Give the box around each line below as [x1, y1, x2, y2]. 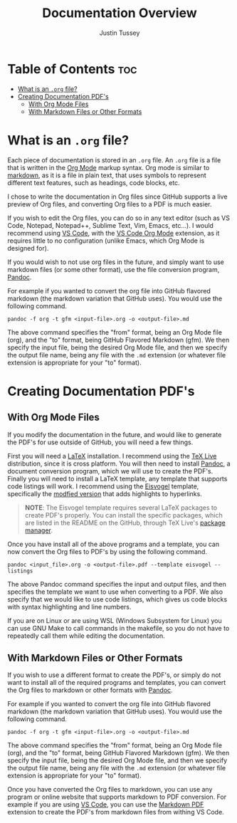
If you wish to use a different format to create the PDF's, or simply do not [7, 671, 221, 679]
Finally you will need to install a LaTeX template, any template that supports [7, 474, 228, 483]
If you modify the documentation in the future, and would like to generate [7, 430, 222, 439]
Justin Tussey [99, 28, 140, 37]
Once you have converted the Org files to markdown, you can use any [7, 785, 213, 794]
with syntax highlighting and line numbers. [7, 602, 132, 611]
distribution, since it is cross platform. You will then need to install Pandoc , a [7, 459, 231, 468]
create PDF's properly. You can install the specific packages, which [24, 510, 223, 519]
